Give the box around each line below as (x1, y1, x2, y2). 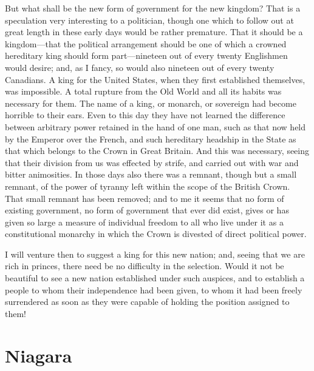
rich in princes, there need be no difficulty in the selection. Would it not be (5, 259, 284, 272)
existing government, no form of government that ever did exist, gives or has (5, 204, 289, 216)
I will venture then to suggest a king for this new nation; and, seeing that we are (5, 247, 305, 260)
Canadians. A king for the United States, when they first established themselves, (5, 73, 305, 85)
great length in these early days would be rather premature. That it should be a (5, 25, 303, 38)
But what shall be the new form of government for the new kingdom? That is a (5, 2, 301, 14)
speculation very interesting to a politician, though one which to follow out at (5, 13, 294, 26)
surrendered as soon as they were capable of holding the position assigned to (5, 295, 290, 308)
